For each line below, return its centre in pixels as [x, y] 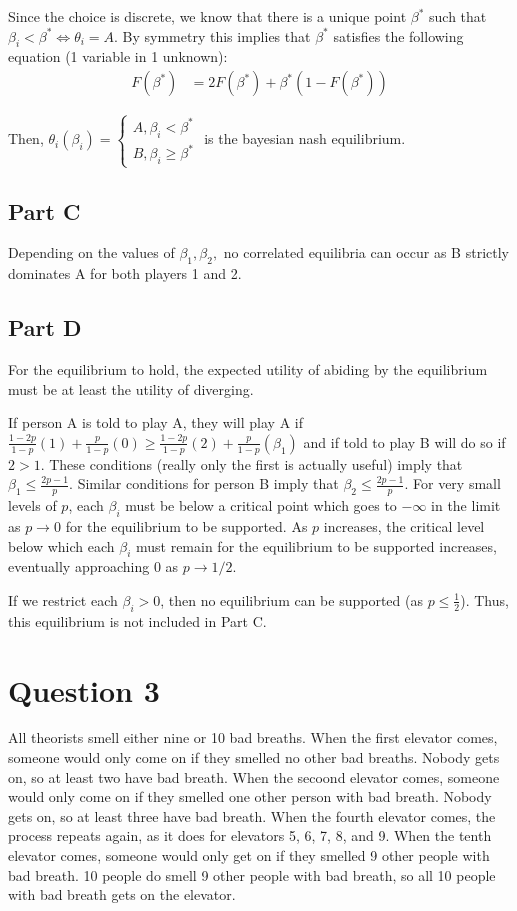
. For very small [452, 483]
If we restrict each [63, 599]
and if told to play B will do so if [404, 441]
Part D [45, 327]
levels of [32, 505]
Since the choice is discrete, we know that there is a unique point [207, 16]
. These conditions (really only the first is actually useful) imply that [251, 463]
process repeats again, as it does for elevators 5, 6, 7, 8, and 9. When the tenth [250, 835]
